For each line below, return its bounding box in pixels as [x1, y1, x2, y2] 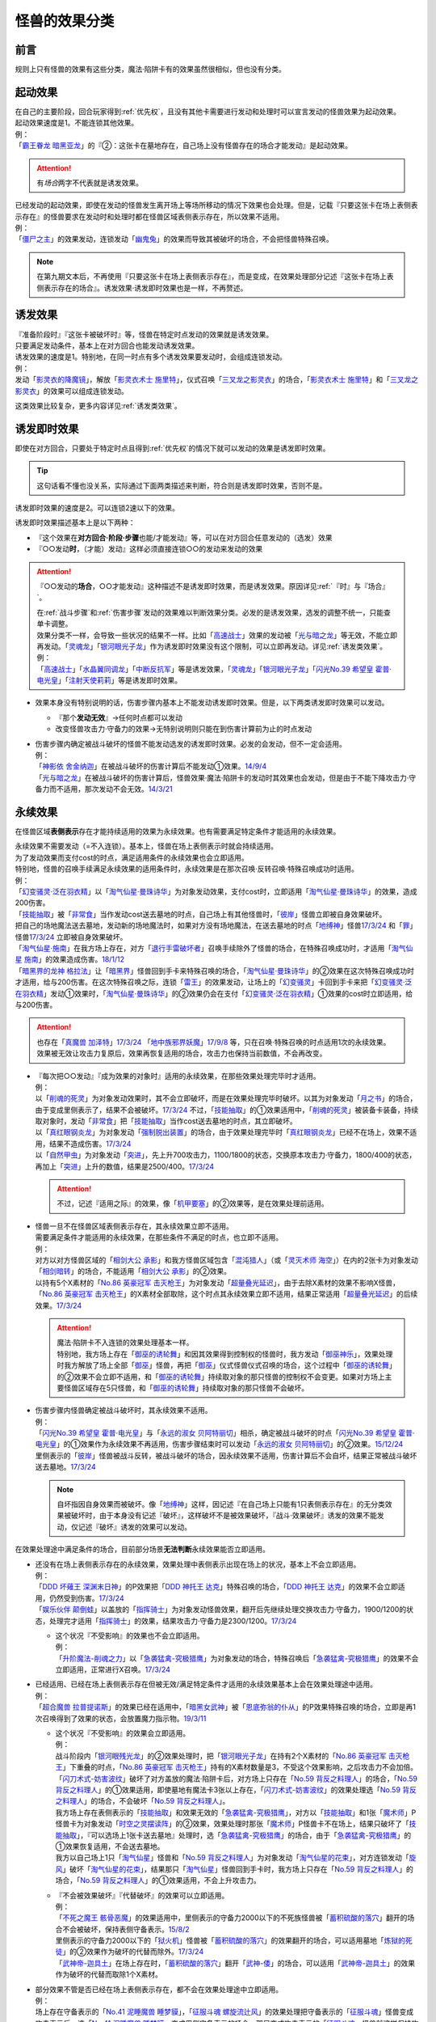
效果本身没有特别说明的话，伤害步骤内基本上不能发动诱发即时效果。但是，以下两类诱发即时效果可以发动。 [35, 698, 389, 708]
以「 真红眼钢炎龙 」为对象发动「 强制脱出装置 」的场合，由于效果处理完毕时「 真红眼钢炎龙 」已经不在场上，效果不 [35, 1127, 410, 1137]
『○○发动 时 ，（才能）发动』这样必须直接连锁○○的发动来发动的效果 [35, 544, 263, 554]
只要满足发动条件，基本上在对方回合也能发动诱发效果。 [15, 341, 199, 350]
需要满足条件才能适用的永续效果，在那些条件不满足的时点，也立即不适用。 [35, 1233, 283, 1242]
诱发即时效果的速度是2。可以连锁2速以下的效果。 [15, 502, 180, 513]
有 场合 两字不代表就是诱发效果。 [36, 178, 143, 188]
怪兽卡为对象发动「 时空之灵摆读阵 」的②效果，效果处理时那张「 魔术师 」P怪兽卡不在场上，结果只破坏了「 [55, 1819, 409, 1829]
